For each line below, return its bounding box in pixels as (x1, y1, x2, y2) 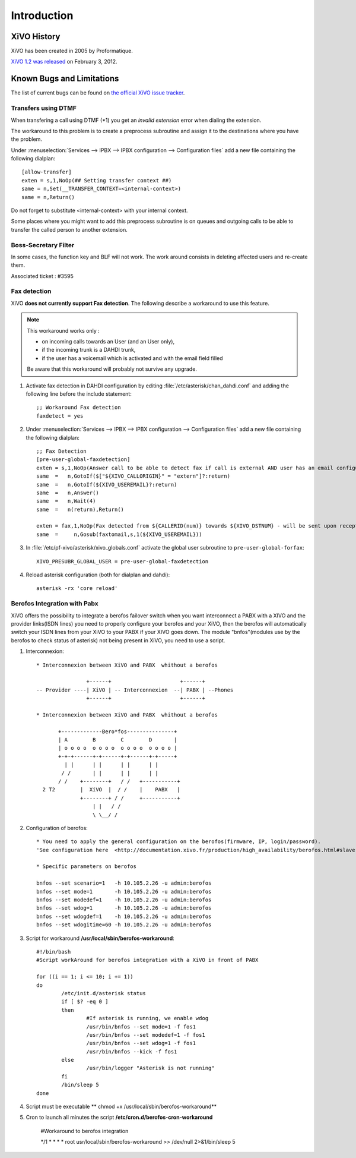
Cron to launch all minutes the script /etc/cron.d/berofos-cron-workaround (26, 1114, 213, 1121)
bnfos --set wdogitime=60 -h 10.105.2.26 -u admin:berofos (36, 922, 212, 928)
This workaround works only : (27, 327, 100, 334)
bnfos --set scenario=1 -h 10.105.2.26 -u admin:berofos (36, 880, 212, 886)
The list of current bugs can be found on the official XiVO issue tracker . (11, 89, 185, 96)
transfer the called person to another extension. (11, 226, 128, 233)
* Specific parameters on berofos (36, 863, 136, 870)
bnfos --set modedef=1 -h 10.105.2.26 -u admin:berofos (36, 897, 212, 903)
